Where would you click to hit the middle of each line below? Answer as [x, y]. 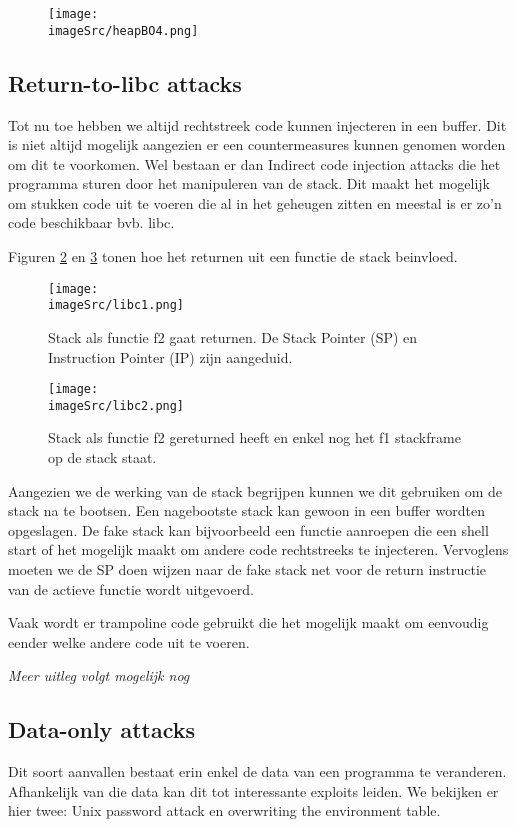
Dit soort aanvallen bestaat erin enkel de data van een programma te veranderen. [257, 771]
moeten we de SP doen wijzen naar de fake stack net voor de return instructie [247, 569]
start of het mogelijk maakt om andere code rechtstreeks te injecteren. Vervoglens [258, 549]
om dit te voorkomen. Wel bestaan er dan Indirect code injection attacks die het [254, 163]
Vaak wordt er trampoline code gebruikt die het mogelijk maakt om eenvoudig [248, 622]
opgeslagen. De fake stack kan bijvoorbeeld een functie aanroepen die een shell [248, 529]
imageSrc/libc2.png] [116, 405]
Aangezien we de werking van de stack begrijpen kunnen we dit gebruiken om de [255, 490]
